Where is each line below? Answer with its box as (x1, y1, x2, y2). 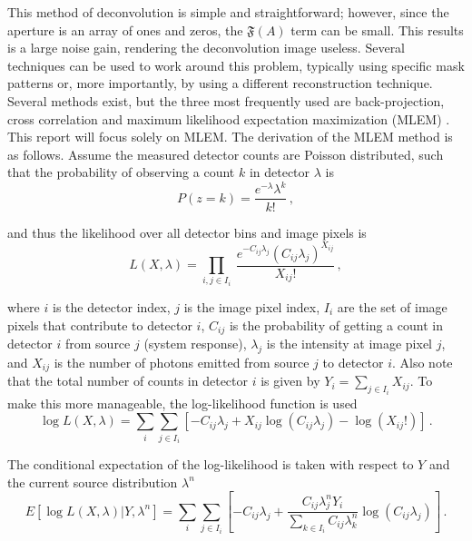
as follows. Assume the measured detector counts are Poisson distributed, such (7, 144, 444, 163)
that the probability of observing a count (7, 162, 235, 182)
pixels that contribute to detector (7, 315, 192, 334)
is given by (261, 371, 320, 390)
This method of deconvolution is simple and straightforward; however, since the (7, 3, 449, 21)
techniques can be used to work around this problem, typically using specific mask (7, 55, 465, 74)
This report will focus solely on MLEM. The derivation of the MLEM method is (7, 127, 453, 146)
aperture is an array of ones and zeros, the (7, 20, 243, 39)
